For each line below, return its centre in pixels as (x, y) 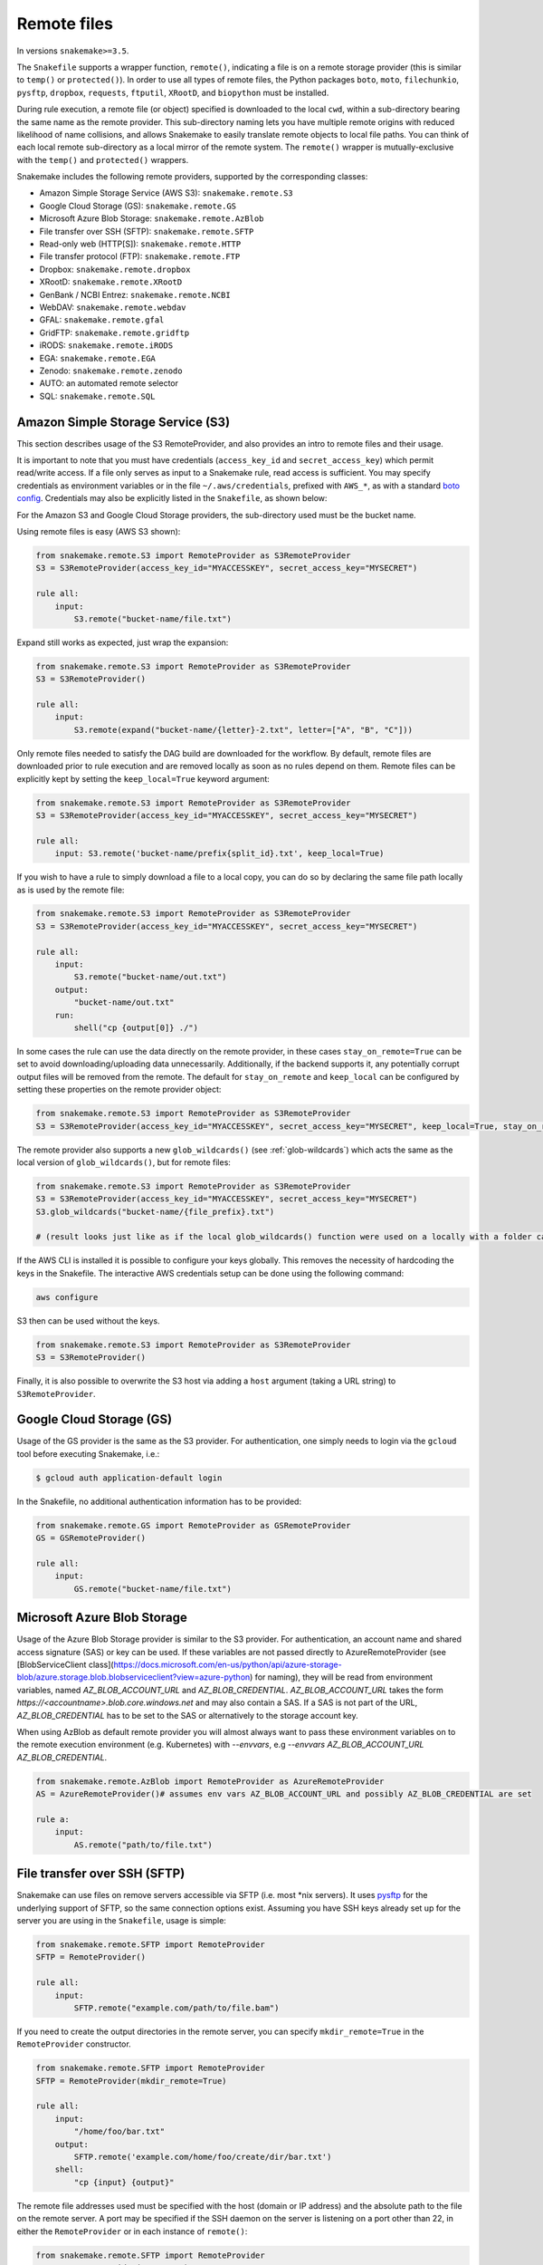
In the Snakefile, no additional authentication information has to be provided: (159, 1501)
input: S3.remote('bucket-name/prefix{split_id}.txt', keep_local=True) (219, 853)
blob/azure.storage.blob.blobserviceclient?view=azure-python (133, 1677)
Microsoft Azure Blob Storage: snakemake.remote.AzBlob (152, 218)
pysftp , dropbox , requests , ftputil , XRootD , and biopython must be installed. (173, 92)
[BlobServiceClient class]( (65, 1665)
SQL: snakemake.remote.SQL (97, 396)
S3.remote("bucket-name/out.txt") (150, 977)
